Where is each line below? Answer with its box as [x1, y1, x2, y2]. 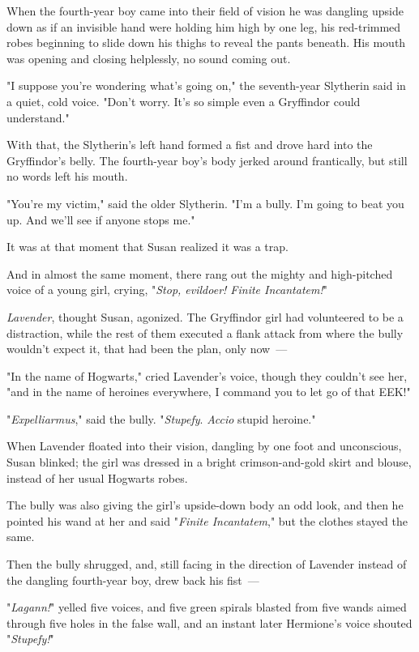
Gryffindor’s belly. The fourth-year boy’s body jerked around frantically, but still [6, 151, 408, 168]
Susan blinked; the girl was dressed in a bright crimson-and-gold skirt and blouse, [6, 454, 412, 471]
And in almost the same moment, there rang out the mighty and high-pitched [6, 265, 393, 282]
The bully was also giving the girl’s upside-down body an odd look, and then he [6, 496, 404, 514]
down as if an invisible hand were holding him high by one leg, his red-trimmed [6, 18, 401, 35]
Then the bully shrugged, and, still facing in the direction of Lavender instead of [6, 556, 407, 573]
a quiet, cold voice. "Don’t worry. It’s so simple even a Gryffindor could [6, 92, 361, 109]
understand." [6, 109, 70, 126]
